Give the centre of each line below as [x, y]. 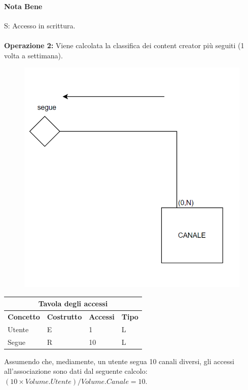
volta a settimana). [33, 55]
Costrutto [64, 317]
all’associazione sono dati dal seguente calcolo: [76, 371]
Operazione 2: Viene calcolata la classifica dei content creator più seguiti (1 [124, 45]
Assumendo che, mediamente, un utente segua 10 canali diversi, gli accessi [119, 361]
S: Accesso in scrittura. [40, 25]
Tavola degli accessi [73, 304]
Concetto [24, 317]
